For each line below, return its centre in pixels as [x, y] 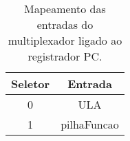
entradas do [65, 24]
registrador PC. [65, 56]
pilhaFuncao [90, 124]
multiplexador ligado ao [65, 40]
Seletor [31, 84]
